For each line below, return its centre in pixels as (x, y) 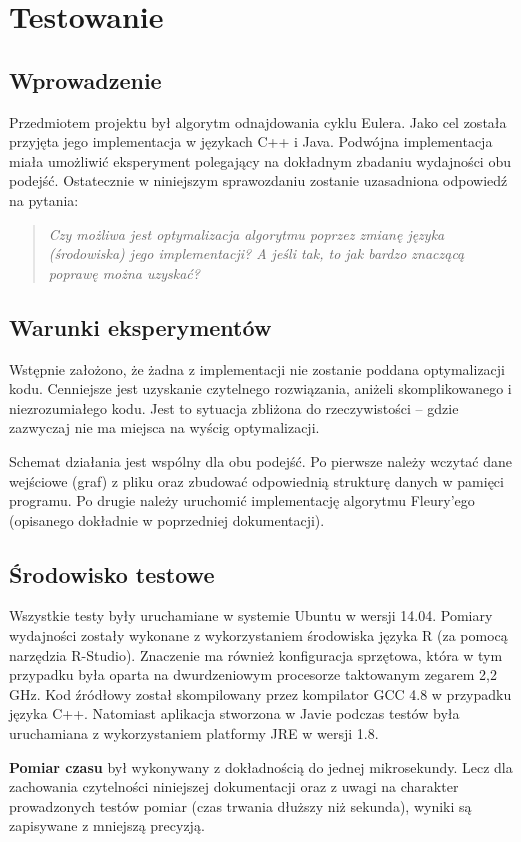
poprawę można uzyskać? (124, 272)
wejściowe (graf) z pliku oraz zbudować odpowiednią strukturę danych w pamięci (256, 480)
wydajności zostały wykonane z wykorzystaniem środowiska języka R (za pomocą (258, 635)
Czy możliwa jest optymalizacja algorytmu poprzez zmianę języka (246, 233)
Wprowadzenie (85, 79)
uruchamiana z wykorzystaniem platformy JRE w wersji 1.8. (194, 733)
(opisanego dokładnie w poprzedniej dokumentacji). (167, 519)
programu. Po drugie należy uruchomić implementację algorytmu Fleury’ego (242, 500)
